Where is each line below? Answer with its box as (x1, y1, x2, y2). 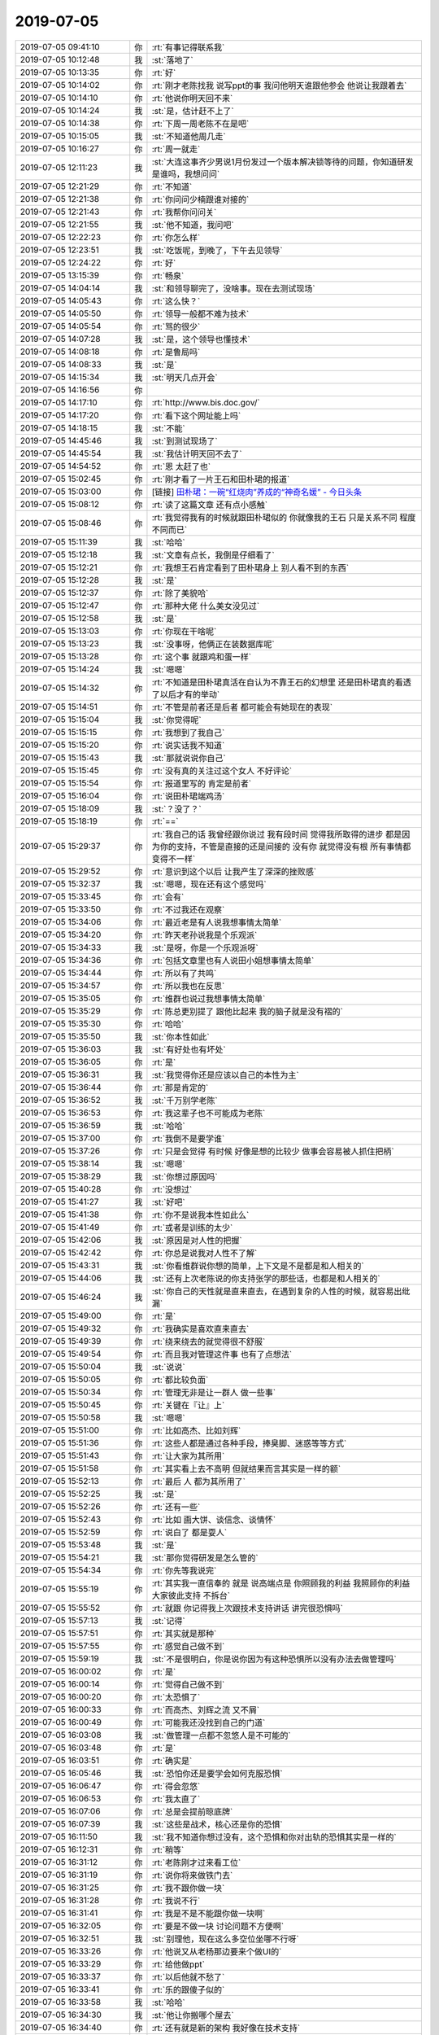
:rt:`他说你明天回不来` (151, 92, 233, 103)
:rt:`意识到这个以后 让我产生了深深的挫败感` (151, 865, 317, 877)
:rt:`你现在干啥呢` (151, 625, 217, 637)
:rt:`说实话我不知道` (151, 739, 225, 751)
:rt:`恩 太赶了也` (151, 461, 211, 472)
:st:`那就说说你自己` (151, 752, 227, 764)
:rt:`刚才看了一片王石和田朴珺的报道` (151, 473, 290, 484)
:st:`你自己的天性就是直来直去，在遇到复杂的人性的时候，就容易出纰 (151, 1285, 411, 1297)
